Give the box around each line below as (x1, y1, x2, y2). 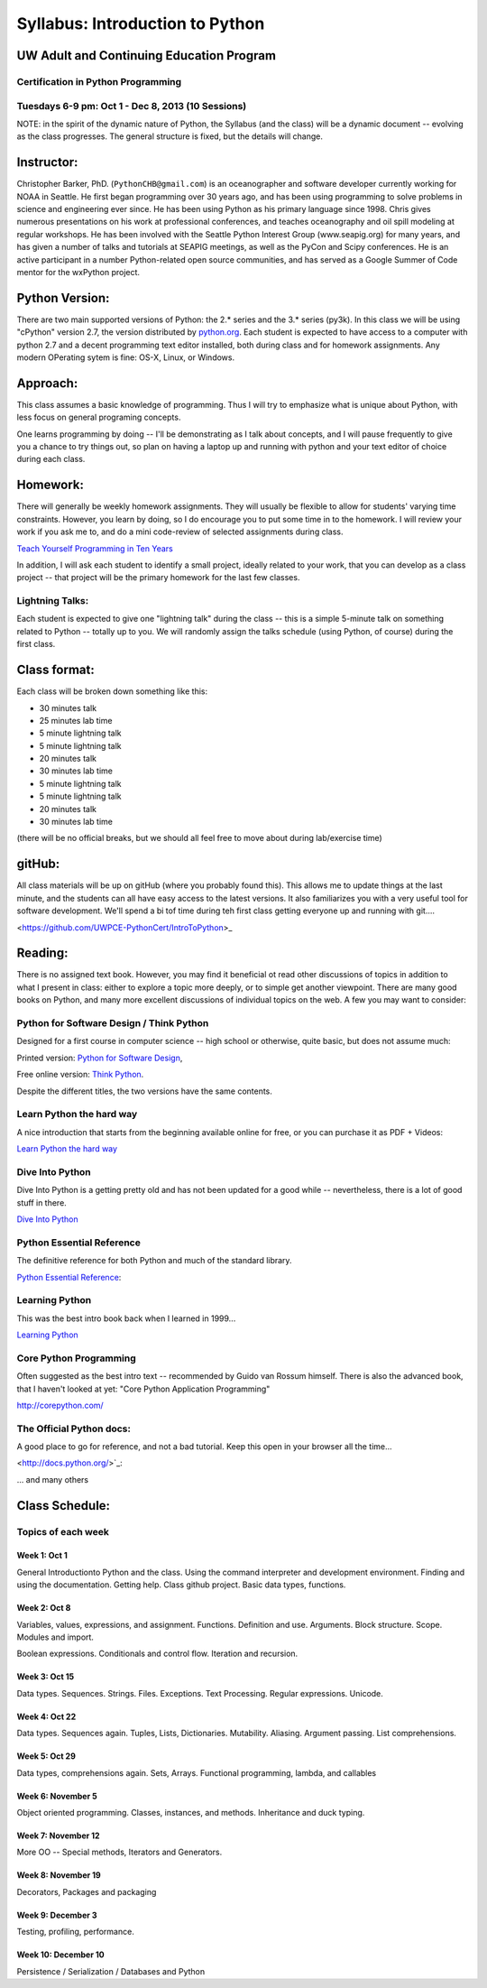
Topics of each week (16, 1525, 110, 1538)
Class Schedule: (16, 1498, 111, 1513)
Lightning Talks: (16, 595, 89, 607)
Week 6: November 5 (16, 1790, 98, 1801)
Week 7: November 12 (16, 1830, 100, 1841)
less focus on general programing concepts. (16, 411, 181, 423)
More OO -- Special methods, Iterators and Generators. (16, 1846, 223, 1858)
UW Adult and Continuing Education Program (16, 48, 277, 63)
